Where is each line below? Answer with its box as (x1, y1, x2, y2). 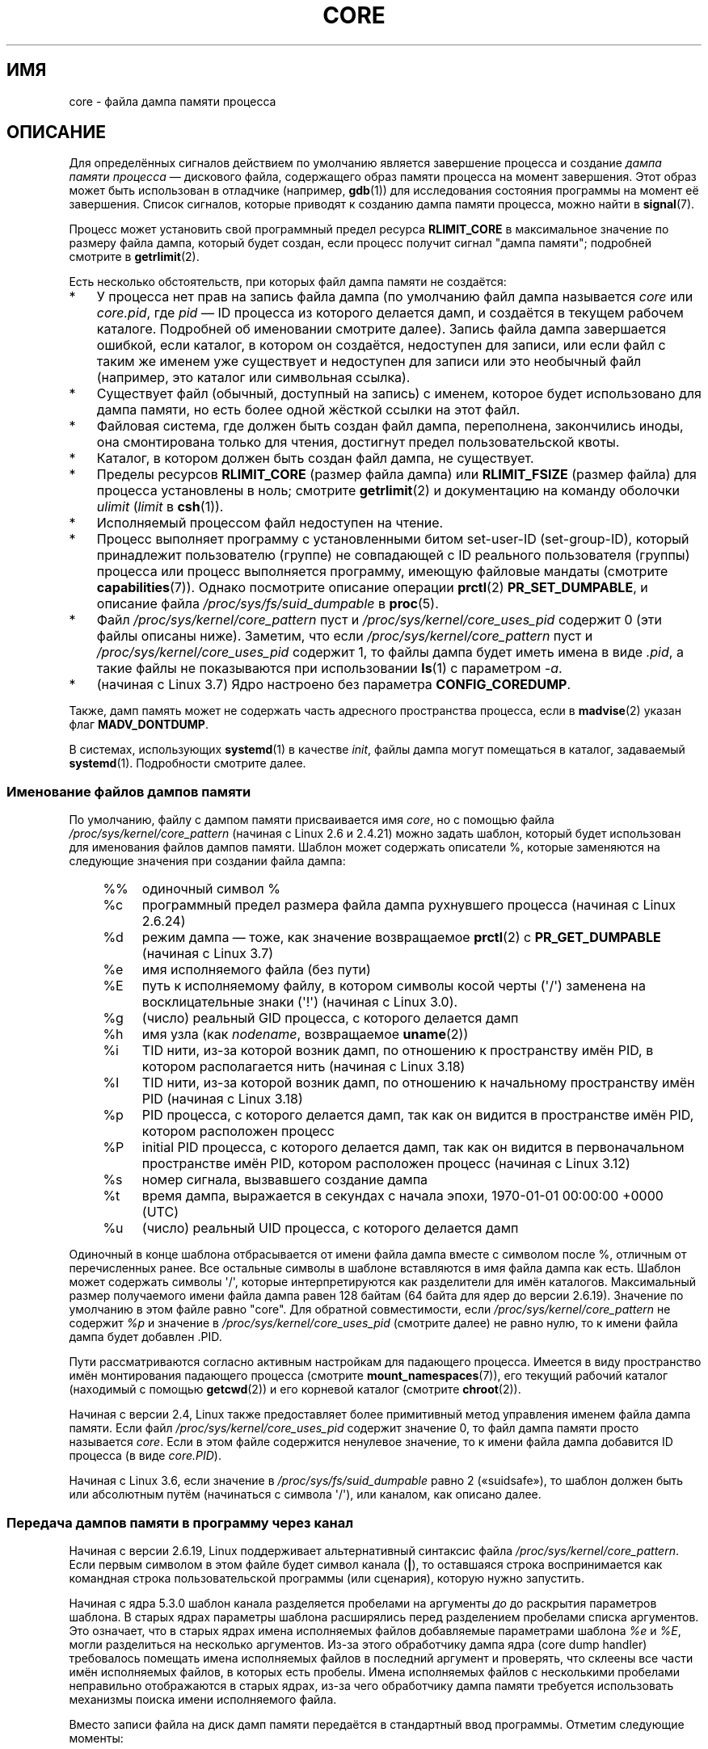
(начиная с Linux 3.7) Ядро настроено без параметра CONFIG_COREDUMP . (96, 676, 571, 693)
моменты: (69, 1730, 124, 1745)
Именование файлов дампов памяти (6, 783, 251, 800)
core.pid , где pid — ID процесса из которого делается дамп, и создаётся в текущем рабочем (96, 305, 684, 322)
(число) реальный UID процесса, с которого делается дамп (141, 1220, 519, 1237)
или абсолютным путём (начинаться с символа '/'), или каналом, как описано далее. (69, 1487, 542, 1502)
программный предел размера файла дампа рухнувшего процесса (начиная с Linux (141, 897, 676, 914)
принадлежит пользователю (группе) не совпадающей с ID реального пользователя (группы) (96, 547, 690, 564)
